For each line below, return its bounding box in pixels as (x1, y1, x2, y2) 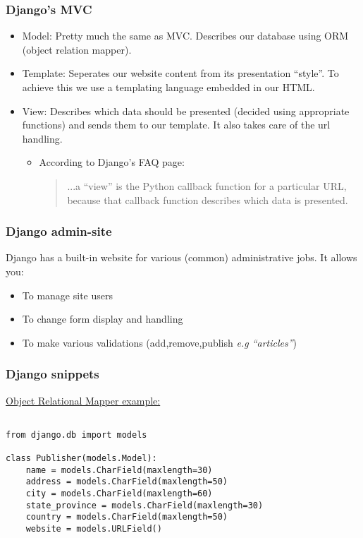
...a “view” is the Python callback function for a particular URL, (67, 178, 347, 193)
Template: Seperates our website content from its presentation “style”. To (22, 66, 339, 80)
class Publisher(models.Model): (6, 453, 157, 464)
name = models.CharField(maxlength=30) (25, 465, 213, 475)
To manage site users (22, 287, 113, 302)
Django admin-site (6, 222, 112, 240)
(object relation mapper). (22, 42, 132, 56)
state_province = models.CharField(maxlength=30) (25, 500, 264, 510)
